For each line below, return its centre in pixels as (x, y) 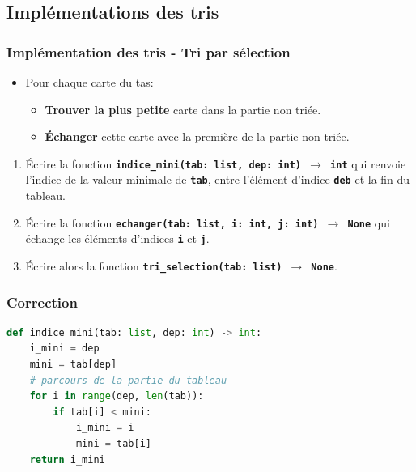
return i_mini (67, 459)
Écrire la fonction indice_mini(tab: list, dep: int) (163, 163)
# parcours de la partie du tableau (128, 380)
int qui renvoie (368, 163)
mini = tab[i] (113, 444)
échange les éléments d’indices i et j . (117, 238)
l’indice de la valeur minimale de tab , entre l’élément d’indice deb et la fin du (218, 179)
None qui (369, 222)
